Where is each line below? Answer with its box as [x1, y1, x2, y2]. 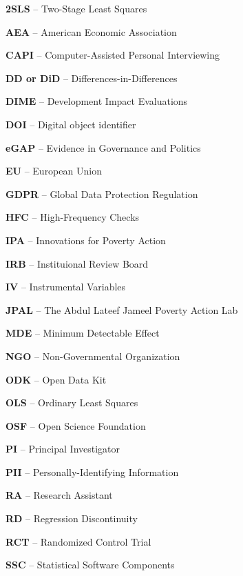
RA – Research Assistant [6, 488, 113, 502]
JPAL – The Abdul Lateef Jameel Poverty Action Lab [6, 302, 238, 317]
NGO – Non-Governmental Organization [6, 348, 180, 363]
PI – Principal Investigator [6, 441, 120, 456]
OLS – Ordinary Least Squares [6, 395, 138, 410]
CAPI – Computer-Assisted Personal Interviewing [6, 48, 220, 62]
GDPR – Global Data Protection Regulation [6, 186, 198, 201]
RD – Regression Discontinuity [6, 511, 138, 526]
